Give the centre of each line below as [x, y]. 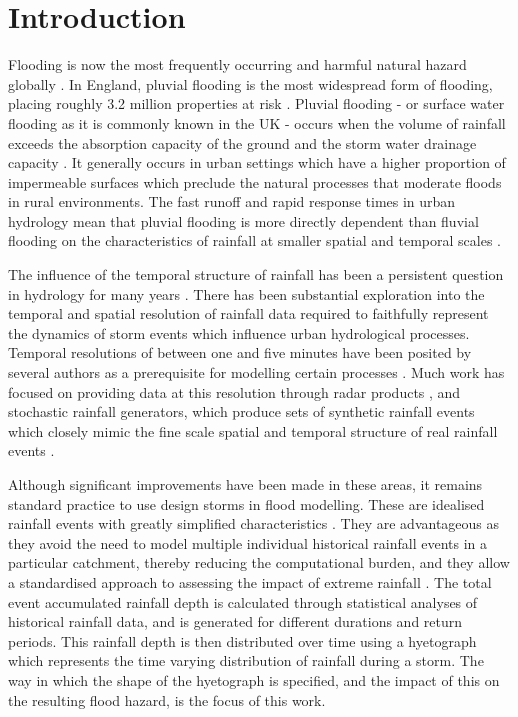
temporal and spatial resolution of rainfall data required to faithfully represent [248, 313]
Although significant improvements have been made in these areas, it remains [245, 484]
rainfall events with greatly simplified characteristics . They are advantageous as [254, 523]
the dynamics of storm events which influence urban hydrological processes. [239, 332]
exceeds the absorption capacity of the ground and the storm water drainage [242, 142]
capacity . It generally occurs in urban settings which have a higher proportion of [257, 162]
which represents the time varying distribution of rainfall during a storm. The [246, 660]
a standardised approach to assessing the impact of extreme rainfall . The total [250, 581]
